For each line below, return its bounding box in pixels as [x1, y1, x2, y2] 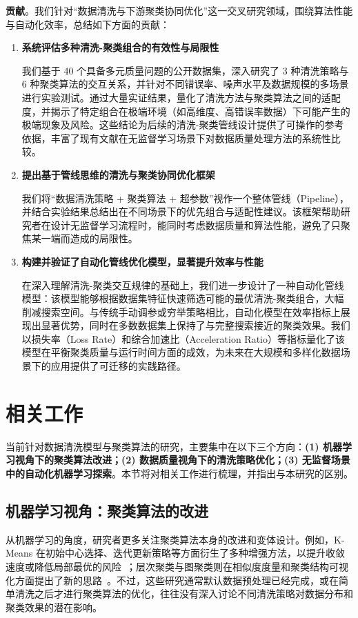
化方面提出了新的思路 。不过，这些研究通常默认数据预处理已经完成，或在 [6, 572, 339, 587]
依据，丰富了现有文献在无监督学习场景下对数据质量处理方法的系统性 [21, 130, 331, 145]
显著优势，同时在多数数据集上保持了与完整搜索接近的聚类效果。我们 [41, 318, 350, 332]
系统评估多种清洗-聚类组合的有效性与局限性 [21, 40, 219, 54]
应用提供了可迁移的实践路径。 [50, 359, 186, 373]
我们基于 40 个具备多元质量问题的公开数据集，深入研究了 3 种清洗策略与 [21, 63, 349, 77]
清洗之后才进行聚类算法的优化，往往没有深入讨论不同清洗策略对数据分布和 [14, 586, 353, 601]
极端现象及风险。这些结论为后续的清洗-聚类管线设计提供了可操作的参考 [21, 117, 344, 132]
